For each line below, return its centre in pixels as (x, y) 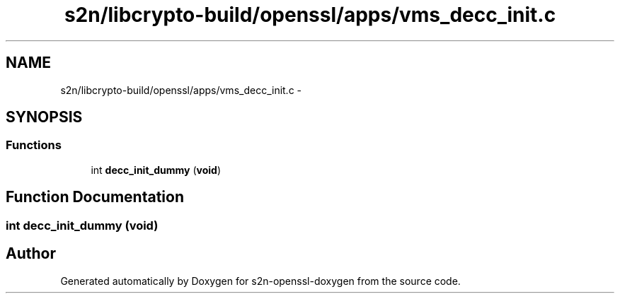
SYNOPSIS (44, 117)
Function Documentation (95, 197)
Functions (34, 145)
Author (31, 254)
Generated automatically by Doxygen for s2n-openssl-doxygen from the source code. (260, 281)
